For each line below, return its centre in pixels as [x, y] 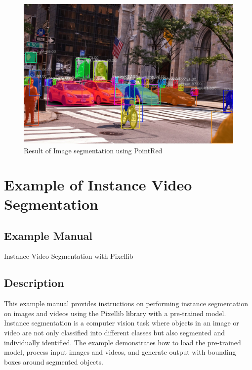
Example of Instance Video [98, 184]
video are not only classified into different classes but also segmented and [115, 332]
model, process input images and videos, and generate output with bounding [120, 352]
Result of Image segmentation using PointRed [93, 150]
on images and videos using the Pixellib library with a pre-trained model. [115, 313]
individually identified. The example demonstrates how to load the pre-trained [123, 342]
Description [34, 283]
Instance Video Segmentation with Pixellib [69, 256]
